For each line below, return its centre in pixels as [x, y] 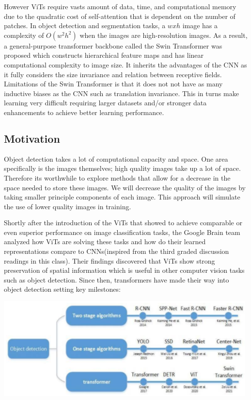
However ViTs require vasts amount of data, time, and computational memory [120, 6]
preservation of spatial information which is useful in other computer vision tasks [124, 270]
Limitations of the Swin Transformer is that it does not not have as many [113, 84]
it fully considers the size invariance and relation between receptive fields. [113, 74]
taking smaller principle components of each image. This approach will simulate [122, 197]
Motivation [32, 138]
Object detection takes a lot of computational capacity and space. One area [116, 158]
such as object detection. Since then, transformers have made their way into [117, 279]
